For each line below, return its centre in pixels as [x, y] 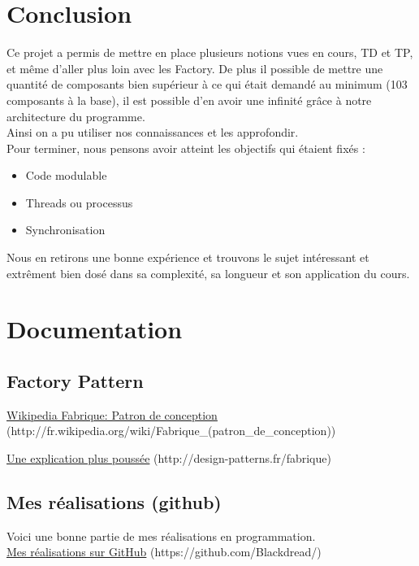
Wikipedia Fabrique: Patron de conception [112, 414]
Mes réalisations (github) [114, 502]
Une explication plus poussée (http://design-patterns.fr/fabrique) [169, 458]
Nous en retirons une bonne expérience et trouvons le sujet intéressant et [188, 257]
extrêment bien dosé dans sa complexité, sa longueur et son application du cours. [208, 273]
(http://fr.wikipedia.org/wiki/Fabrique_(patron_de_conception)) [171, 431]
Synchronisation [65, 230]
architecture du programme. [76, 116]
